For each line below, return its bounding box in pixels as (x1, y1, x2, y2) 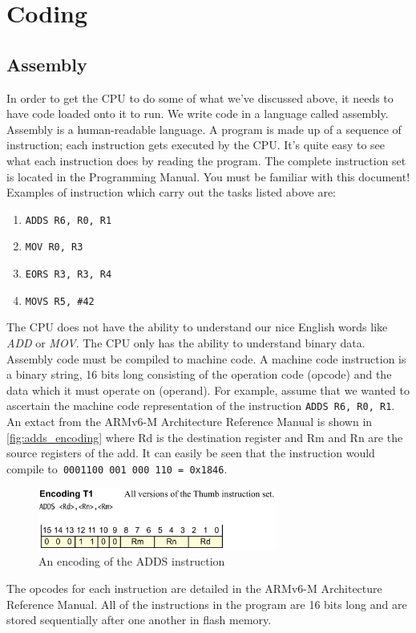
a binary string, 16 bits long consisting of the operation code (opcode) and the (6, 366, 392, 383)
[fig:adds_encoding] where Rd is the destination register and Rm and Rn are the (6, 428, 403, 445)
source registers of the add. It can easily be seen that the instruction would (6, 444, 375, 461)
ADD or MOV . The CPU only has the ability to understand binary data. (6, 334, 366, 351)
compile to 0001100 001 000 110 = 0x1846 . (6, 460, 228, 477)
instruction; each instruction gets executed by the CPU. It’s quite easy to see (6, 136, 386, 153)
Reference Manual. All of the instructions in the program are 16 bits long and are (6, 595, 407, 612)
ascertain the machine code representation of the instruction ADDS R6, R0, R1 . (6, 397, 395, 414)
